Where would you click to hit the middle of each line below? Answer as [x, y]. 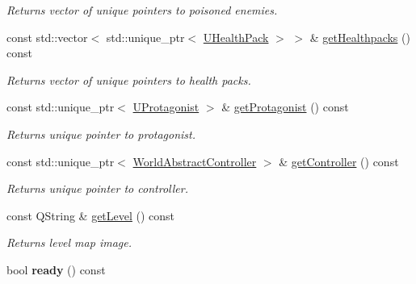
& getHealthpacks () [360, 37]
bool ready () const [56, 269]
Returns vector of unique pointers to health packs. [129, 79]
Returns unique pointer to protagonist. [101, 134]
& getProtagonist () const [285, 107]
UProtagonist [166, 107]
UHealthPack [236, 37]
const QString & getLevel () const [91, 215]
